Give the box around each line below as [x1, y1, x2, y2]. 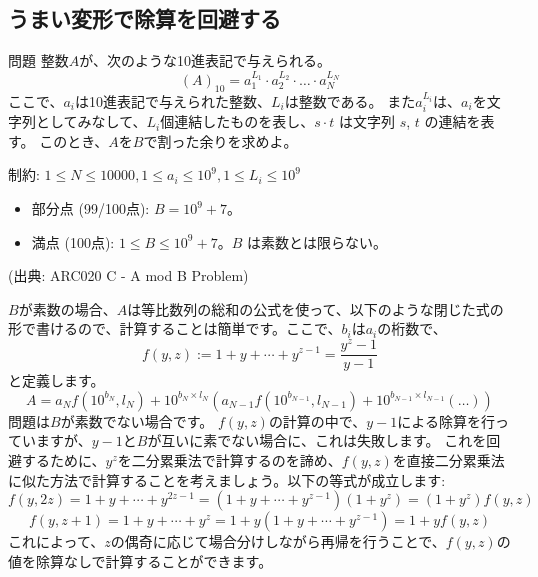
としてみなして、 [35, 111, 147, 132]
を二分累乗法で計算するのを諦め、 [117, 449, 342, 470]
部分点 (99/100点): [31, 198, 150, 219]
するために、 [21, 449, 106, 470]
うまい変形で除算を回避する [8, 3, 281, 34]
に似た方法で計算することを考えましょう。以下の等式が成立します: [8, 469, 446, 490]
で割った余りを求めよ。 [143, 130, 298, 151]
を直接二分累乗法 [392, 449, 505, 470]
